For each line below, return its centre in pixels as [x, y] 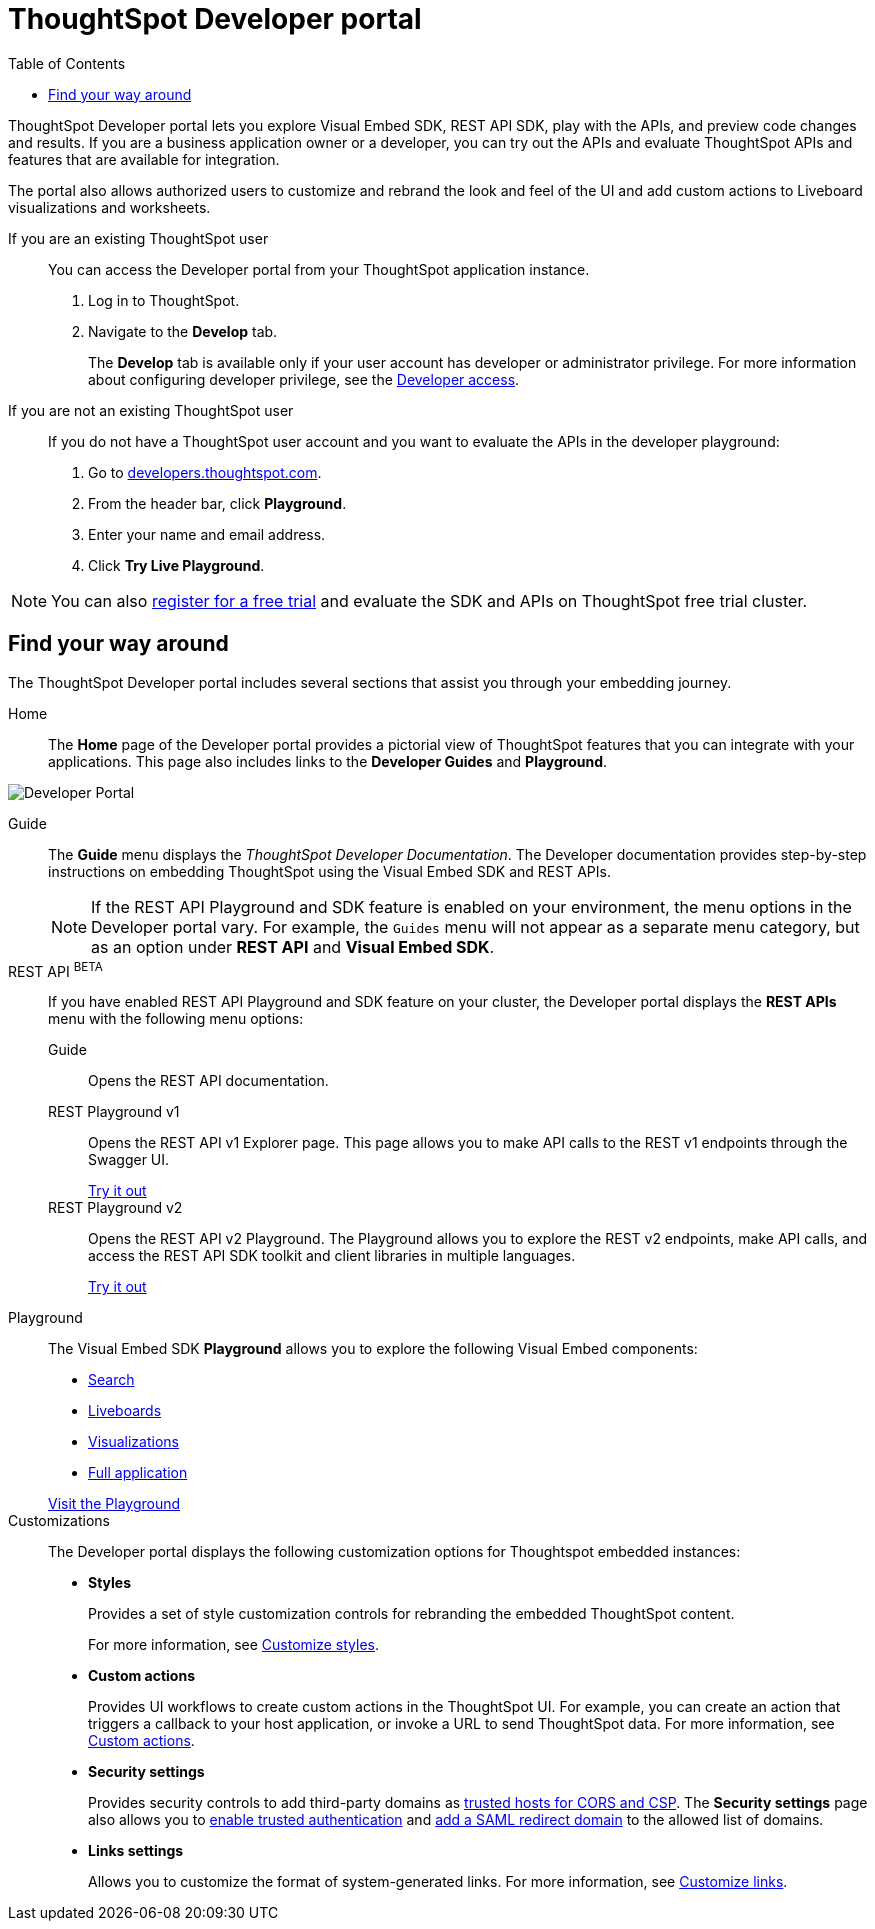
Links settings [136, 1851]
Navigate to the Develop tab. [183, 331]
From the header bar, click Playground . [217, 503]
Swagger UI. [129, 1160]
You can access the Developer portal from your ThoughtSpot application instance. [319, 269]
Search [111, 1380]
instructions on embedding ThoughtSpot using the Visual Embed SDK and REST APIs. [329, 871]
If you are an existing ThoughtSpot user [138, 238]
